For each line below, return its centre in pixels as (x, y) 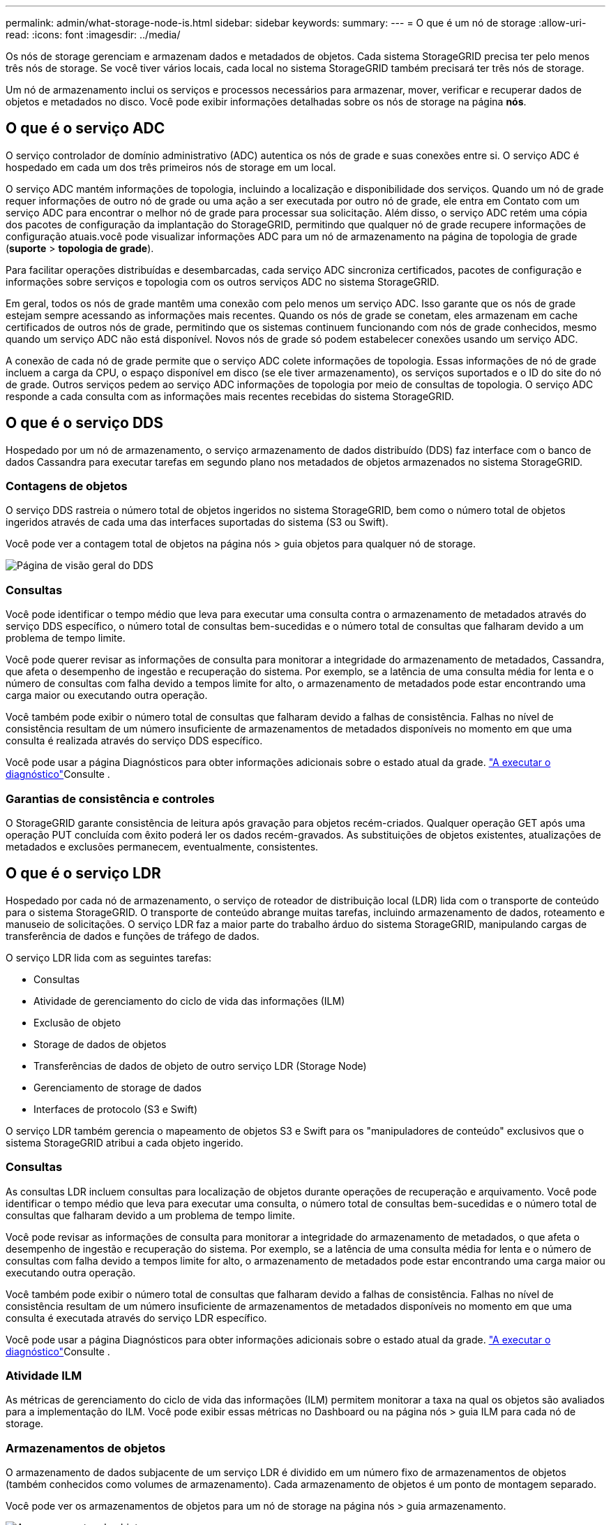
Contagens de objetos (67, 486)
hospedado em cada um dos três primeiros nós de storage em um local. (171, 167)
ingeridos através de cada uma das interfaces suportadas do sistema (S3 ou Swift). (197, 522)
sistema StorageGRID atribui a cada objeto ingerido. (125, 1142)
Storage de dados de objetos (100, 1044)
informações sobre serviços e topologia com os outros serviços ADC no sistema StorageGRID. (222, 281)
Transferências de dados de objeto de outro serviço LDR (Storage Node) (200, 1066)
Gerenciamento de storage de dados (118, 1087)
